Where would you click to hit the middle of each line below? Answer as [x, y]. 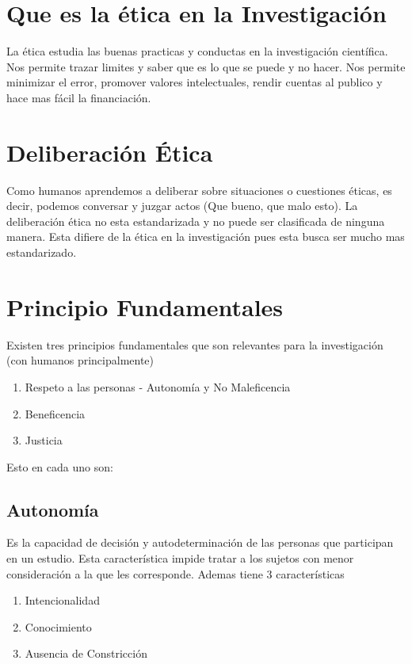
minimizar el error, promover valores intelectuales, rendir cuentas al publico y [195, 82]
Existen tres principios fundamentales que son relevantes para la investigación [195, 344]
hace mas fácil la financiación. [79, 97]
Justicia [44, 440]
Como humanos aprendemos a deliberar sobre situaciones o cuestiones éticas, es [199, 190]
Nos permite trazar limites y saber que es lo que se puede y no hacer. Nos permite [206, 66]
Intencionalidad [62, 600]
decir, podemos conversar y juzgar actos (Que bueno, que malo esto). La [182, 206]
